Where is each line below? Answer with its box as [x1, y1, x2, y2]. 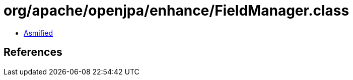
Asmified [24, 28, 53, 37]
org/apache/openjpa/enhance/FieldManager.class [4, 2, 349, 19]
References [4, 46, 62, 59]
